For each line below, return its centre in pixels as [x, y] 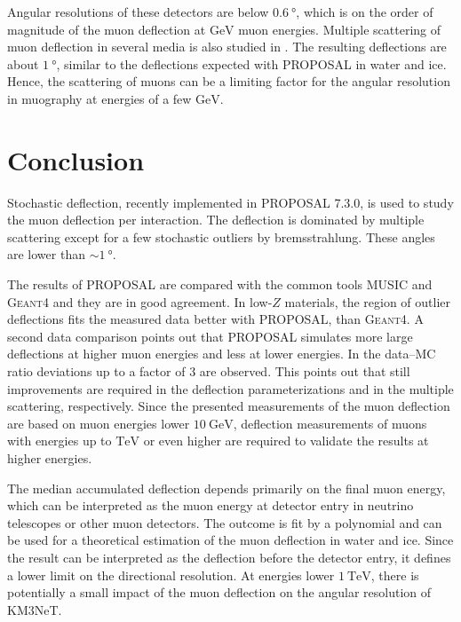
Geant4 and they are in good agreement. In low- [140, 301]
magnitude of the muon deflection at [107, 29]
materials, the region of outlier [368, 301]
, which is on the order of [365, 12]
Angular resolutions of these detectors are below [138, 12]
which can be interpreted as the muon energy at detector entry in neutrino [211, 505]
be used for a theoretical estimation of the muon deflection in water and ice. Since [230, 540]
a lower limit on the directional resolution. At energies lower [171, 575]
